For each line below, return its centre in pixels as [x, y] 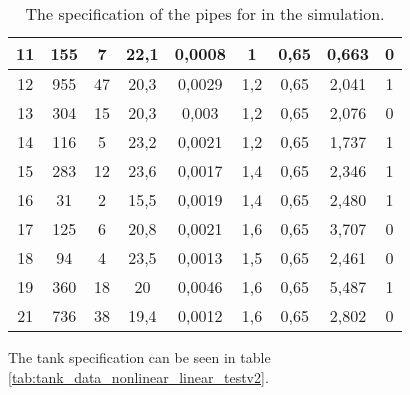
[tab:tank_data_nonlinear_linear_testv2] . [138, 376]
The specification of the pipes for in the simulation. [205, 13]
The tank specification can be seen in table [139, 357]
